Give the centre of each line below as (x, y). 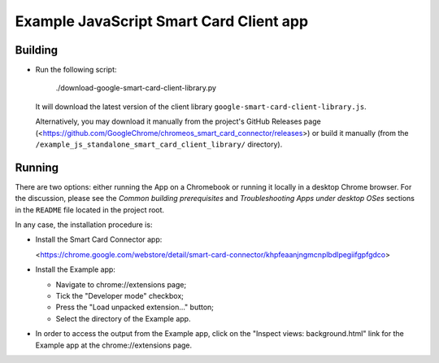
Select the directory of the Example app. (123, 318)
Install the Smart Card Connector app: (99, 239)
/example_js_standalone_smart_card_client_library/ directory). (159, 144)
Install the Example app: (75, 269)
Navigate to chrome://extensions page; (121, 284)
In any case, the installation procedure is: (84, 225)
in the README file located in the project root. (90, 210)
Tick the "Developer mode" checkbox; (120, 296)
